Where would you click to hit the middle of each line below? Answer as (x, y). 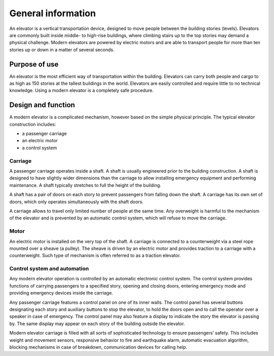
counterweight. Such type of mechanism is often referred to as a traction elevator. (95, 255)
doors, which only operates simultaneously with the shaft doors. (77, 202)
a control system (40, 148)
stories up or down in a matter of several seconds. (62, 50)
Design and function (42, 105)
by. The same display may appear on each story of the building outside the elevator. (97, 323)
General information (53, 13)
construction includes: (33, 124)
